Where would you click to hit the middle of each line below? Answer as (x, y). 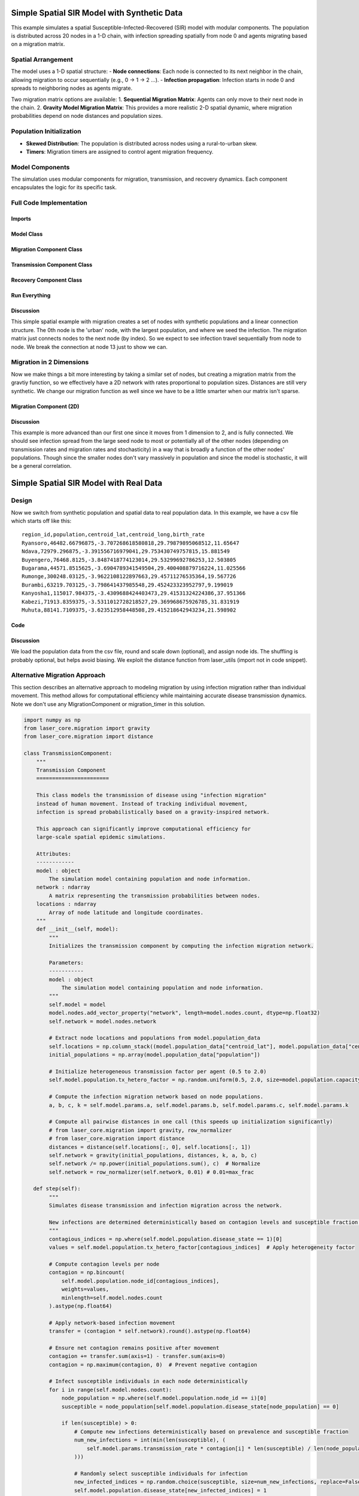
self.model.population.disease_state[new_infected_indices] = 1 (170, 1490)
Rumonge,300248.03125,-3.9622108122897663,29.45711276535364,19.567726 (129, 577)
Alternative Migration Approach (58, 675)
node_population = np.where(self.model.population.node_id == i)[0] (164, 1398)
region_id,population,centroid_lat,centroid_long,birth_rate (113, 535)
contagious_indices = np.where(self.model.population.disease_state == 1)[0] (165, 1239)
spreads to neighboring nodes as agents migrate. (72, 88)
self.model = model (77, 1004)
